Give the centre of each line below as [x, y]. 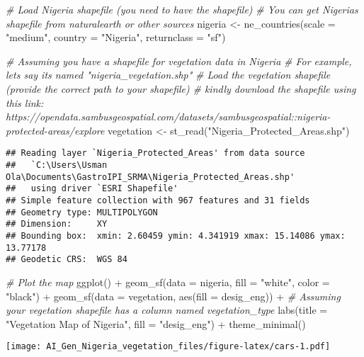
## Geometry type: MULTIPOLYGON [82, 212]
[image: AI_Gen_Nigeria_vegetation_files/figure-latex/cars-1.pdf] [168, 347]
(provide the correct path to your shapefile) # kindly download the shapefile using [181, 88]
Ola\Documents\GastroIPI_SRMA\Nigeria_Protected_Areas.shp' [150, 177]
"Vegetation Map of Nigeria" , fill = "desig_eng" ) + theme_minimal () [156, 323]
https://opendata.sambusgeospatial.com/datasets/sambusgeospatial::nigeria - [168, 117]
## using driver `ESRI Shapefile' [92, 189]
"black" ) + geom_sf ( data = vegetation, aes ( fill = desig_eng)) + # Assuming [173, 296]
